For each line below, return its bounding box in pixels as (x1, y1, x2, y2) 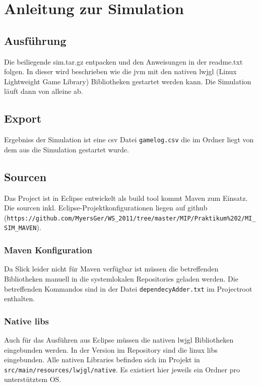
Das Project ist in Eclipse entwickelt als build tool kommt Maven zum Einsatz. (4, 192, 248, 203)
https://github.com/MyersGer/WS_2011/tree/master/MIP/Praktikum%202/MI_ (7, 214, 256, 222)
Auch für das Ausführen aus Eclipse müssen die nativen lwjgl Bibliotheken (4, 334, 234, 345)
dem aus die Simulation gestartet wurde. (4, 144, 129, 154)
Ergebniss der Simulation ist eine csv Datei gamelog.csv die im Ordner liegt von (4, 134, 254, 145)
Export (4, 111, 42, 126)
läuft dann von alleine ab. (4, 86, 83, 96)
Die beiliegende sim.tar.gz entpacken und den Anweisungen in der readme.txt (4, 56, 243, 67)
